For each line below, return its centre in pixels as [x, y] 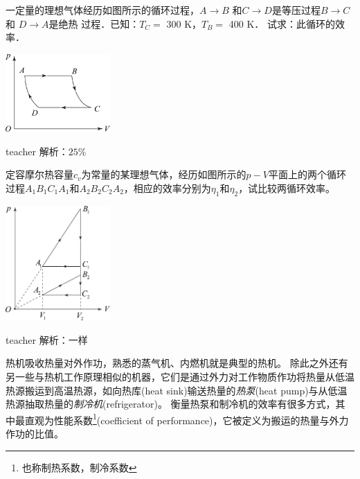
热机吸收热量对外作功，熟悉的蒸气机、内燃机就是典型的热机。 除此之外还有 [177, 363]
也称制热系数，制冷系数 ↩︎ [79, 467]
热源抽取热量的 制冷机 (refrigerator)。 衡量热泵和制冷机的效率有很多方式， [171, 404]
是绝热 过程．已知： [94, 23]
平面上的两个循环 [307, 174]
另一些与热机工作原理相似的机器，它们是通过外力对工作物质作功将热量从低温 [180, 377]
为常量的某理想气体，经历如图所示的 [164, 174]
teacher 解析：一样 [47, 339]
